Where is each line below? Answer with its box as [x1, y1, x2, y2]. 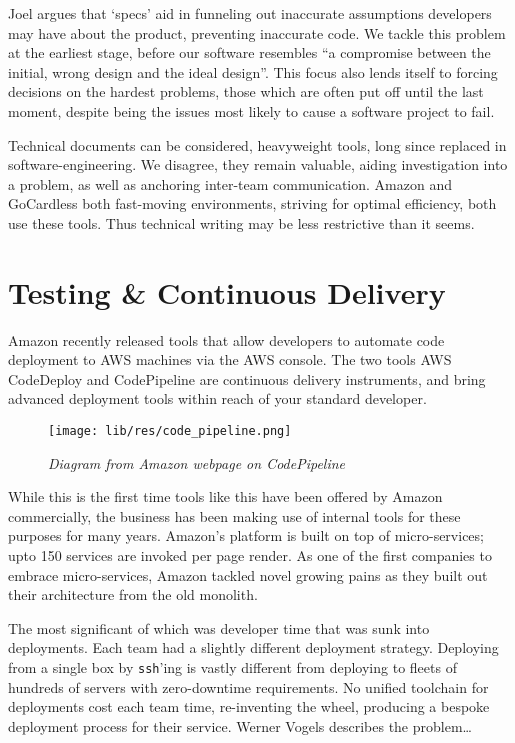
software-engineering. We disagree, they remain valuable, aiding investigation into [8, 154, 508, 175]
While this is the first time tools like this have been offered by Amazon [8, 486, 443, 507]
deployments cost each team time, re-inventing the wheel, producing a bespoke [8, 696, 490, 717]
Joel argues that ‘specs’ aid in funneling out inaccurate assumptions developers [8, 3, 492, 23]
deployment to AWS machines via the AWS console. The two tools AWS [8, 349, 452, 370]
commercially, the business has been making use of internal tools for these [8, 505, 461, 526]
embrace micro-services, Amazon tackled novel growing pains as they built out [8, 564, 488, 585]
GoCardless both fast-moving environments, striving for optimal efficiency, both [8, 193, 497, 214]
